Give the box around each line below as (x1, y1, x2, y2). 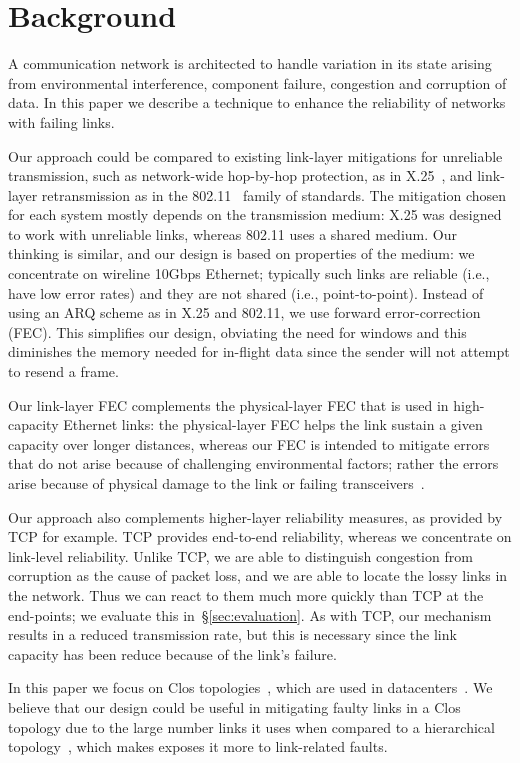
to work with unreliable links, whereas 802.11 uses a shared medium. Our (8, 223, 457, 244)
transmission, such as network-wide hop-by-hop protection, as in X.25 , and (8, 165, 473, 186)
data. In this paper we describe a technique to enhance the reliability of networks (8, 92, 506, 113)
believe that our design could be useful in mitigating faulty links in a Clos (8, 696, 461, 717)
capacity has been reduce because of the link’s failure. (8, 643, 337, 664)
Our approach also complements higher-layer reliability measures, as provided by (8, 506, 503, 527)
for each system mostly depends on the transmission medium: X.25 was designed (8, 204, 502, 225)
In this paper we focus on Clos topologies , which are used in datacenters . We (8, 677, 493, 698)
